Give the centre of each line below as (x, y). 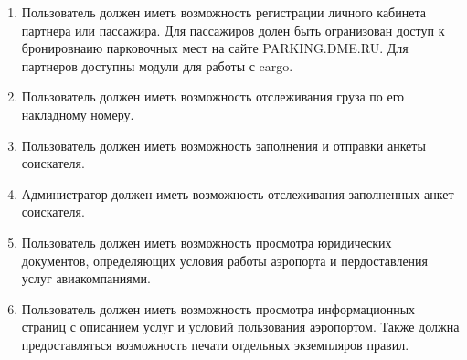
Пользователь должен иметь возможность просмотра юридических (207, 242)
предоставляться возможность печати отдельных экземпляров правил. (215, 344)
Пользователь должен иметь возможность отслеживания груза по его (213, 96)
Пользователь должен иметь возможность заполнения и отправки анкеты (223, 145)
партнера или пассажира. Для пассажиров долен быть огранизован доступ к (233, 30)
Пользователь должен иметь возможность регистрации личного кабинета (223, 12)
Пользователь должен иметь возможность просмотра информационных (218, 308)
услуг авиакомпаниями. (86, 278)
